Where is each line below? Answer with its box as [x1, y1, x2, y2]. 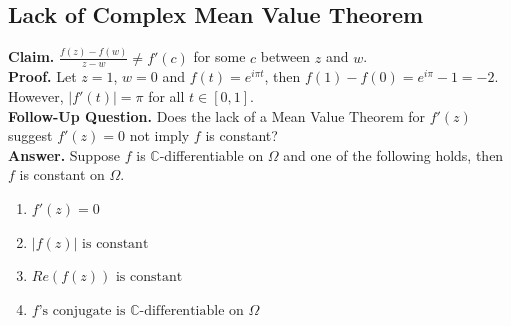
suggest [8, 125, 53, 146]
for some [193, 46, 246, 67]
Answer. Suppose [8, 144, 121, 165]
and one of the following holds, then [283, 144, 504, 165]
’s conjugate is [38, 303, 126, 318]
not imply [129, 125, 190, 146]
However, [8, 85, 64, 106]
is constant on [19, 164, 105, 185]
